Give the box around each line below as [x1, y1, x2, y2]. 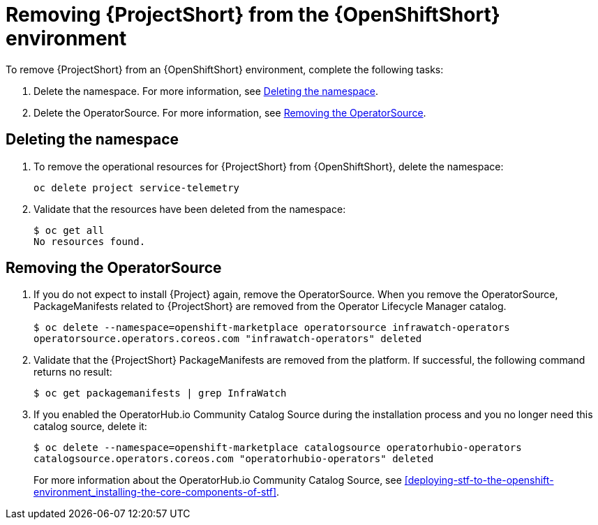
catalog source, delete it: [33, 420, 147, 433]
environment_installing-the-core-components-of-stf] [33, 486, 276, 498]
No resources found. [33, 235, 146, 247]
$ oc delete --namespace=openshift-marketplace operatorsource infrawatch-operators [33, 322, 510, 334]
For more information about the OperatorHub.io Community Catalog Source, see [33, 474, 402, 487]
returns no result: [33, 366, 112, 378]
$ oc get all [33, 224, 105, 236]
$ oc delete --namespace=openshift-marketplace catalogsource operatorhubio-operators [33, 442, 522, 454]
